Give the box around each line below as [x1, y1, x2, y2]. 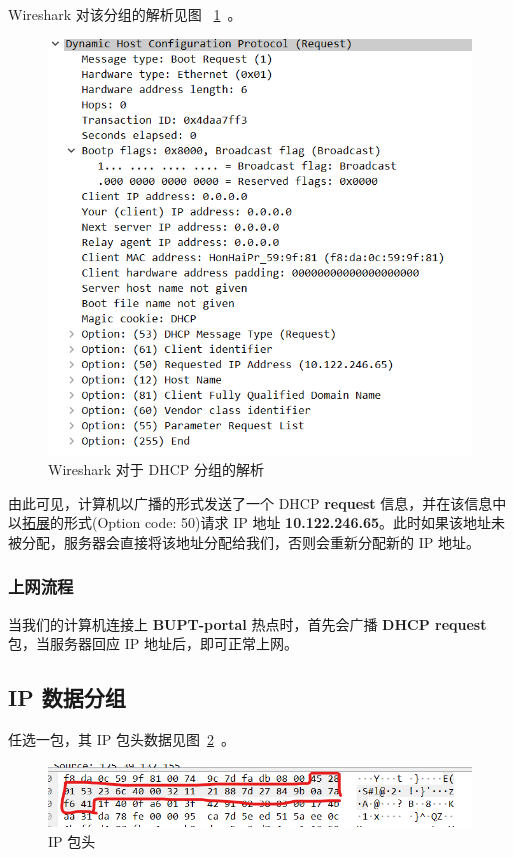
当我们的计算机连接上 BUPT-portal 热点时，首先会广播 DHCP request [8, 613, 487, 634]
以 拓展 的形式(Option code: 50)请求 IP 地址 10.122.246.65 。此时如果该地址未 [8, 512, 505, 533]
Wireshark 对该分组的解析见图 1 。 [8, 4, 242, 24]
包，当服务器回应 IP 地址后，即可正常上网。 [8, 633, 298, 654]
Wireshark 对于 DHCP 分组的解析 [48, 459, 264, 480]
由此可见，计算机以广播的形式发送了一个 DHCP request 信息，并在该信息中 [8, 492, 507, 513]
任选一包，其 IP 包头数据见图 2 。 [8, 729, 235, 750]
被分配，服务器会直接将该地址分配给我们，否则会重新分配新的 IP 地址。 [8, 531, 480, 552]
